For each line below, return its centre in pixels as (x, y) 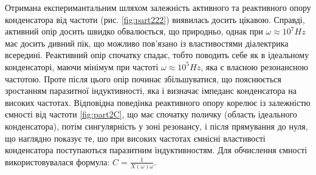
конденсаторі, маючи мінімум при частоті (82, 66)
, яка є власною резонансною (254, 66)
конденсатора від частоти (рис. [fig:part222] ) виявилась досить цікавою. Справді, (155, 19)
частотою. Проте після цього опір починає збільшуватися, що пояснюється (143, 78)
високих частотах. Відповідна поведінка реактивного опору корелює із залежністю (158, 102)
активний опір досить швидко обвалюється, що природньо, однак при (134, 31)
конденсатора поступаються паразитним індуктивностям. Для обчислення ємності (156, 150)
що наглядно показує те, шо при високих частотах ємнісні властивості (135, 138)
